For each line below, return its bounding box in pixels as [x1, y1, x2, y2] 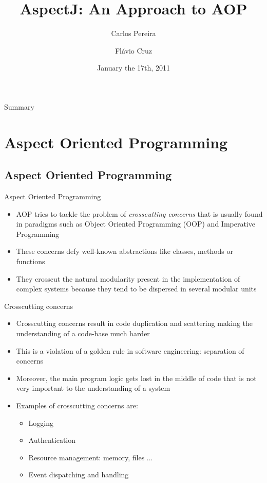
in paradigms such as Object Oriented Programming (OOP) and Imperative [16, 218, 255, 229]
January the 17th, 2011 [97, 62, 170, 73]
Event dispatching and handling [28, 469, 129, 480]
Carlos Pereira [111, 28, 156, 39]
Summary [4, 101, 34, 112]
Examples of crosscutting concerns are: [16, 400, 138, 410]
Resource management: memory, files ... [28, 452, 153, 462]
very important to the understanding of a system [16, 383, 170, 393]
